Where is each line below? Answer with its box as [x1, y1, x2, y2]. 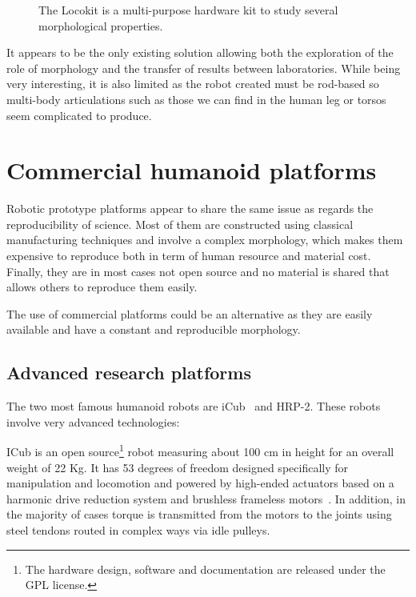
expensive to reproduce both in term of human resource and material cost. [6, 247, 371, 264]
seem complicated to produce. [6, 106, 152, 123]
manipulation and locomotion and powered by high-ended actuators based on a [6, 475, 394, 491]
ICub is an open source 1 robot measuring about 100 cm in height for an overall [6, 441, 394, 460]
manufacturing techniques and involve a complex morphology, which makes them [6, 231, 403, 248]
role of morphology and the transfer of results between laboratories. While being [6, 59, 401, 76]
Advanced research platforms [6, 360, 251, 385]
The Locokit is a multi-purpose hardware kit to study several [38, 2, 338, 18]
